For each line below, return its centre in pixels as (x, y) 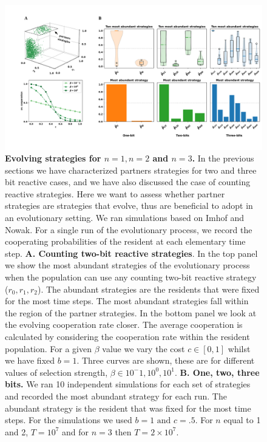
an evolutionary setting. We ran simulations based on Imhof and (124, 218)
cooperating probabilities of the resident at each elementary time (125, 241)
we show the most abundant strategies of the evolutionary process (127, 265)
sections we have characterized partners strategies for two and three (131, 170)
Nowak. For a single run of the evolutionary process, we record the (129, 229)
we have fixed (30, 360)
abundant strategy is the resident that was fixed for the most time (128, 408)
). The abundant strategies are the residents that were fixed (148, 289)
